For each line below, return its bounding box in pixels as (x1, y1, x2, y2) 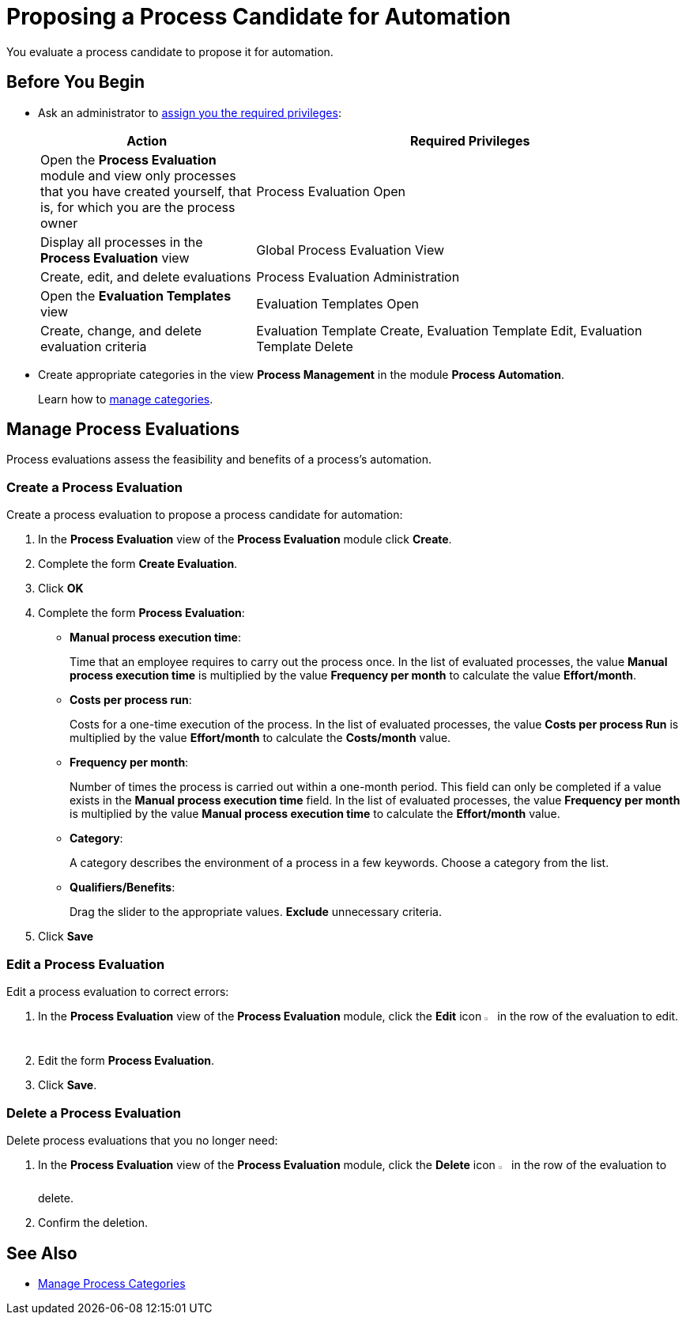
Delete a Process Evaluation (6, 1104, 181, 1121)
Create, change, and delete (40, 322, 202, 339)
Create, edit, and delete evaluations (40, 268, 251, 285)
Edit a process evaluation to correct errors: (6, 984, 229, 998)
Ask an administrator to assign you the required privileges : (38, 105, 341, 119)
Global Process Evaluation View (256, 241, 445, 258)
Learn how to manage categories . (38, 392, 213, 406)
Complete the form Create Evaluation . (38, 557, 238, 571)
